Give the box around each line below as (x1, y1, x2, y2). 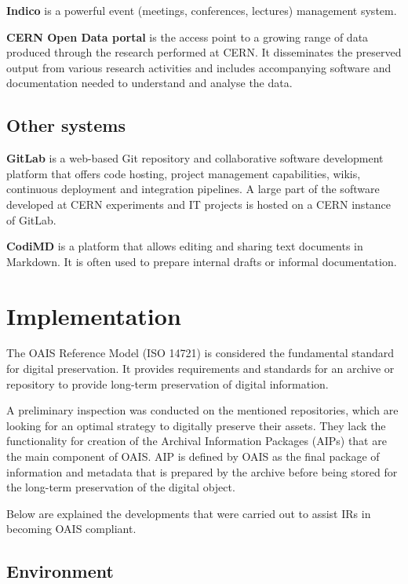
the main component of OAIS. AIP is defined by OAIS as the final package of (6, 448, 380, 465)
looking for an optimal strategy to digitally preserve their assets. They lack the (6, 417, 386, 433)
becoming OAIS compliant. (6, 520, 137, 537)
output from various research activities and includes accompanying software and (6, 59, 392, 75)
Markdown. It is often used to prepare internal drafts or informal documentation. (6, 253, 397, 269)
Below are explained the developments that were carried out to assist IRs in (6, 505, 371, 521)
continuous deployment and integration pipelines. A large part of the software (6, 181, 380, 197)
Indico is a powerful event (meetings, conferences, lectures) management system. (6, 2, 397, 18)
